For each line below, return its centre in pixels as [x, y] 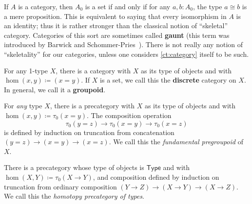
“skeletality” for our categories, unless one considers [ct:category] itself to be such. [126, 54]
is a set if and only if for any [128, 6]
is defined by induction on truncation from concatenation [89, 132]
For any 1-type [26, 70]
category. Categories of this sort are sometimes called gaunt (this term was [117, 35]
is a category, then [46, 6]
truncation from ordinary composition [60, 186]
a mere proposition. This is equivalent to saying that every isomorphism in [115, 16]
